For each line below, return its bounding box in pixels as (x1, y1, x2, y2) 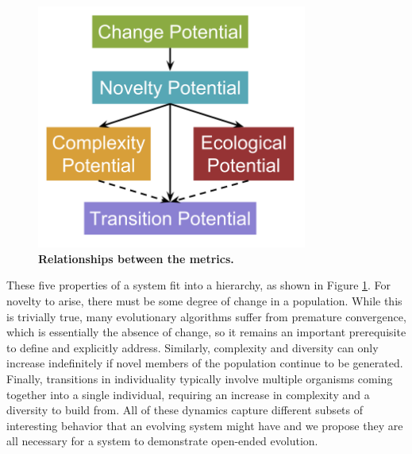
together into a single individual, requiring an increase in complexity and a (6, 386, 370, 402)
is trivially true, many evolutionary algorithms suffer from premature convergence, (6, 308, 406, 324)
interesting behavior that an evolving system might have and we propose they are (6, 417, 403, 433)
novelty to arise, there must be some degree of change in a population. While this (6, 293, 402, 309)
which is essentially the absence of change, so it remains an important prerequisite (6, 324, 406, 340)
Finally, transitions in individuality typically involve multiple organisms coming (6, 371, 393, 387)
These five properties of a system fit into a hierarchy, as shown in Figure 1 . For (6, 277, 391, 293)
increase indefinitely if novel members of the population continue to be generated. (6, 355, 403, 371)
